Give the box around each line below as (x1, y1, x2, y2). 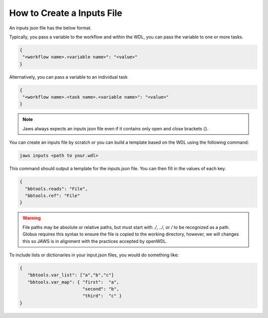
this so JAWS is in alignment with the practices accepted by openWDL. (22, 238, 167, 244)
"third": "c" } (82, 293, 122, 299)
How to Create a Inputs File (9, 7, 123, 18)
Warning (22, 215, 41, 221)
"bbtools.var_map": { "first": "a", (27, 279, 119, 285)
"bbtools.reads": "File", (25, 186, 88, 192)
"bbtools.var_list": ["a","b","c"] (27, 272, 114, 278)
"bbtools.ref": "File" (25, 193, 80, 199)
